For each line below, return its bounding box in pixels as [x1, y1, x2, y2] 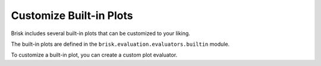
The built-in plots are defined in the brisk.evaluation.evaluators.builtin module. [11, 40, 230, 48]
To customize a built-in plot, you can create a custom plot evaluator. [11, 51, 178, 59]
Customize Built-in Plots [11, 9, 133, 22]
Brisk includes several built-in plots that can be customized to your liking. [11, 30, 190, 37]
